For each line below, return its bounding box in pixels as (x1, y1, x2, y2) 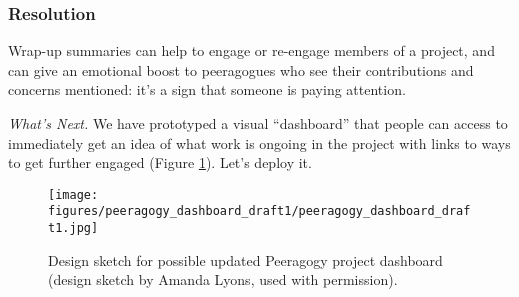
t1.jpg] (48, 221, 99, 236)
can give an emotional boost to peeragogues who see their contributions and (8, 59, 474, 80)
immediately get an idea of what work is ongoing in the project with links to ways (8, 132, 511, 153)
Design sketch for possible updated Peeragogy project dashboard (48, 249, 443, 270)
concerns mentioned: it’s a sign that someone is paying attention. (8, 79, 406, 100)
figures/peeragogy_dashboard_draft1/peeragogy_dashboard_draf (48, 204, 471, 219)
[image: (48, 187, 99, 202)
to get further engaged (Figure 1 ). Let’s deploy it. (8, 152, 312, 173)
